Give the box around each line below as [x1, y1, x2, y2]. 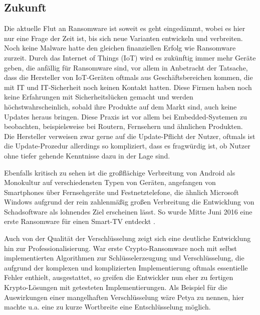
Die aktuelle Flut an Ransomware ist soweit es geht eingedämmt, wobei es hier [4, 23, 245, 33]
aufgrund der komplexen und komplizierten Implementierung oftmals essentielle [4, 262, 248, 272]
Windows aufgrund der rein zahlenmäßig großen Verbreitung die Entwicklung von [4, 196, 254, 207]
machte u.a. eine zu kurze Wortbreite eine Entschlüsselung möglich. [4, 301, 211, 312]
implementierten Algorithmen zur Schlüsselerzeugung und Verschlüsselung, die [4, 252, 244, 263]
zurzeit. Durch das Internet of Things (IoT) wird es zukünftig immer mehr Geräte [4, 52, 256, 62]
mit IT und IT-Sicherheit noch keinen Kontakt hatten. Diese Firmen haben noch [4, 81, 252, 92]
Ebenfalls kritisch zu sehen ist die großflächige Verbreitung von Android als [4, 167, 235, 177]
